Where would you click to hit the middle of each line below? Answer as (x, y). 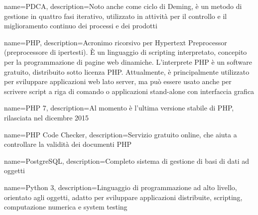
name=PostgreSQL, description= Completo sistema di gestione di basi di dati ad (127, 161)
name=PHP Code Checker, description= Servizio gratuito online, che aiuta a (121, 134)
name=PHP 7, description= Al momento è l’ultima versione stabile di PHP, (119, 108)
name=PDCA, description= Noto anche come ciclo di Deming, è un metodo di (123, 6)
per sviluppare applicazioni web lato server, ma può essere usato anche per (118, 81)
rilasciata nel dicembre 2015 (47, 117)
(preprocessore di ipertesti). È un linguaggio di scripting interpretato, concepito (126, 52)
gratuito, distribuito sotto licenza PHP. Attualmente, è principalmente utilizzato (127, 71)
